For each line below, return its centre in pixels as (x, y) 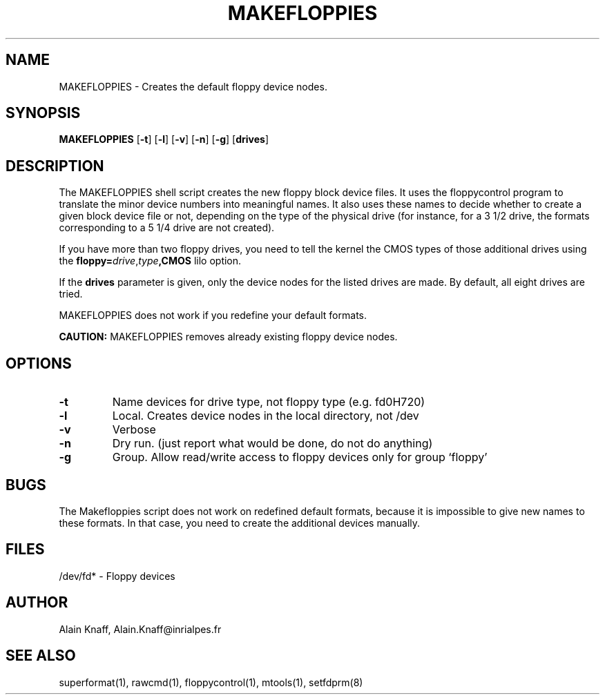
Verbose (134, 430)
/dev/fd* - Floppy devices (117, 576)
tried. (71, 294)
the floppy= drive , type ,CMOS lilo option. (150, 261)
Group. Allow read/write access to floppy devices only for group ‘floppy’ (300, 457)
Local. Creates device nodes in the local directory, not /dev (266, 416)
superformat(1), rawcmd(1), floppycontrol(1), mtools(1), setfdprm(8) (211, 682)
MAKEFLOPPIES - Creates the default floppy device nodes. (193, 86)
